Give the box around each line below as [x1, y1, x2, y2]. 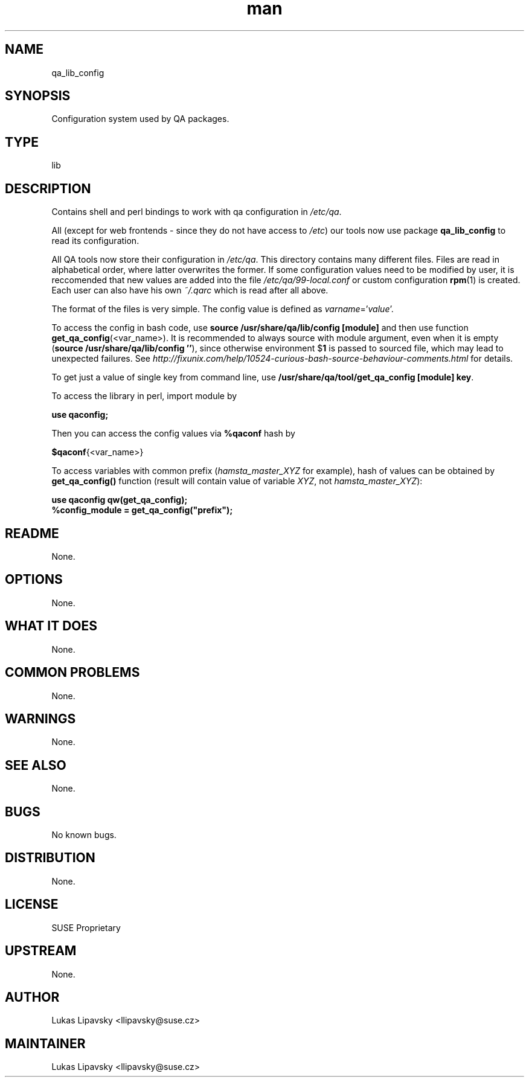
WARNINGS [5, 711, 76, 726]
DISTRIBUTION [5, 850, 95, 866]
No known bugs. [51, 830, 117, 840]
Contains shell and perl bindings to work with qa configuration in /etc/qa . [51, 206, 342, 217]
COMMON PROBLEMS [5, 665, 140, 680]
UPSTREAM [5, 943, 77, 959]
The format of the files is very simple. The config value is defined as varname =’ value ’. [51, 304, 394, 315]
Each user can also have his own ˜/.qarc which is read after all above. [51, 285, 329, 296]
